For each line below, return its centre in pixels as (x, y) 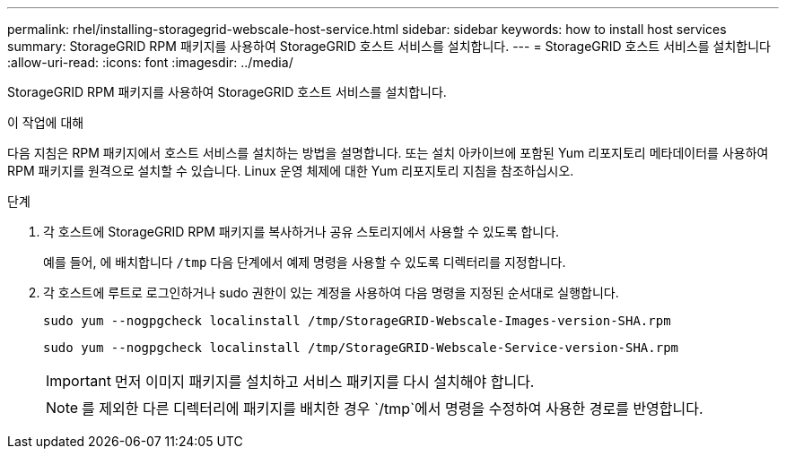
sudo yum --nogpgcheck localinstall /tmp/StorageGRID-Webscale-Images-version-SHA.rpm (357, 321)
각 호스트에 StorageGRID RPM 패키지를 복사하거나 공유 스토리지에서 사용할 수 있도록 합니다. (301, 232)
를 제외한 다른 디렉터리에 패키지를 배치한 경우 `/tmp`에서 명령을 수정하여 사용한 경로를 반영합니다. (393, 409)
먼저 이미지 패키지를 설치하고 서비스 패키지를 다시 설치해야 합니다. (324, 382)
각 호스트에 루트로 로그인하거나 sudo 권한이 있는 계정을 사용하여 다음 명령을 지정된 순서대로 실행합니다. (331, 293)
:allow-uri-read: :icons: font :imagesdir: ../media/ (150, 62)
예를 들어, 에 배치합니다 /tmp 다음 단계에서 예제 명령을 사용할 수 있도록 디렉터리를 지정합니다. (305, 262)
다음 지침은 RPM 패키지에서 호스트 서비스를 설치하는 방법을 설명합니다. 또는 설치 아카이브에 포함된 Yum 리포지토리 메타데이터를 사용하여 (388, 153)
